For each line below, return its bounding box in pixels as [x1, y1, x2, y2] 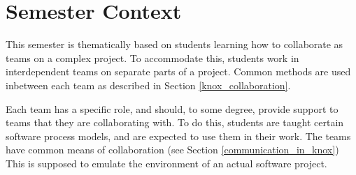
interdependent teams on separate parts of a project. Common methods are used [6, 64, 351, 79]
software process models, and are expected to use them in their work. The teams [6, 128, 351, 143]
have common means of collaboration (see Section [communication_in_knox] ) [6, 142, 339, 157]
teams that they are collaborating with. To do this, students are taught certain [6, 115, 344, 130]
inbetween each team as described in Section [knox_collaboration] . [6, 77, 291, 92]
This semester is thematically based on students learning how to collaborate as [6, 37, 343, 52]
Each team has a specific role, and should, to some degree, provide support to [6, 101, 339, 116]
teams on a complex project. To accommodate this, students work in [6, 50, 299, 65]
